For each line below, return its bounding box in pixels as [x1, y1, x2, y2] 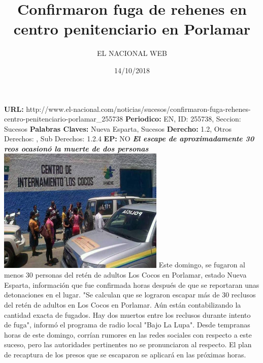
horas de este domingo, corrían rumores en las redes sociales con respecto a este [4, 329, 252, 340]
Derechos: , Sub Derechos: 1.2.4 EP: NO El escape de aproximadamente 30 [4, 133, 254, 144]
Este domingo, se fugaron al [158, 259, 245, 270]
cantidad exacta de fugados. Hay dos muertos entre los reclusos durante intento [4, 309, 251, 320]
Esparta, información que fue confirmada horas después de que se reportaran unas [4, 279, 259, 290]
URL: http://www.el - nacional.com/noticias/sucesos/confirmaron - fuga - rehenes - [4, 103, 251, 114]
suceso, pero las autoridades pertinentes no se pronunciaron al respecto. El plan [4, 339, 252, 350]
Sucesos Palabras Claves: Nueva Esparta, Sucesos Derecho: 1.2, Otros [4, 123, 232, 134]
